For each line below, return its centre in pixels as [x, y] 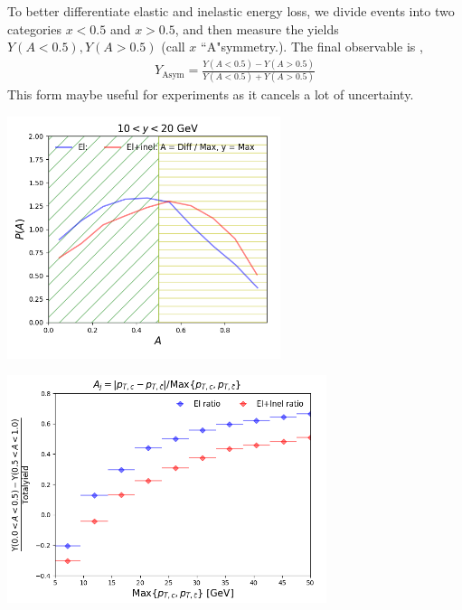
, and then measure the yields [257, 28]
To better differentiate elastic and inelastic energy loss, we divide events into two [231, 11]
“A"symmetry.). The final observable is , [312, 47]
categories [34, 28]
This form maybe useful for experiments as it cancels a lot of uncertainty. [211, 94]
